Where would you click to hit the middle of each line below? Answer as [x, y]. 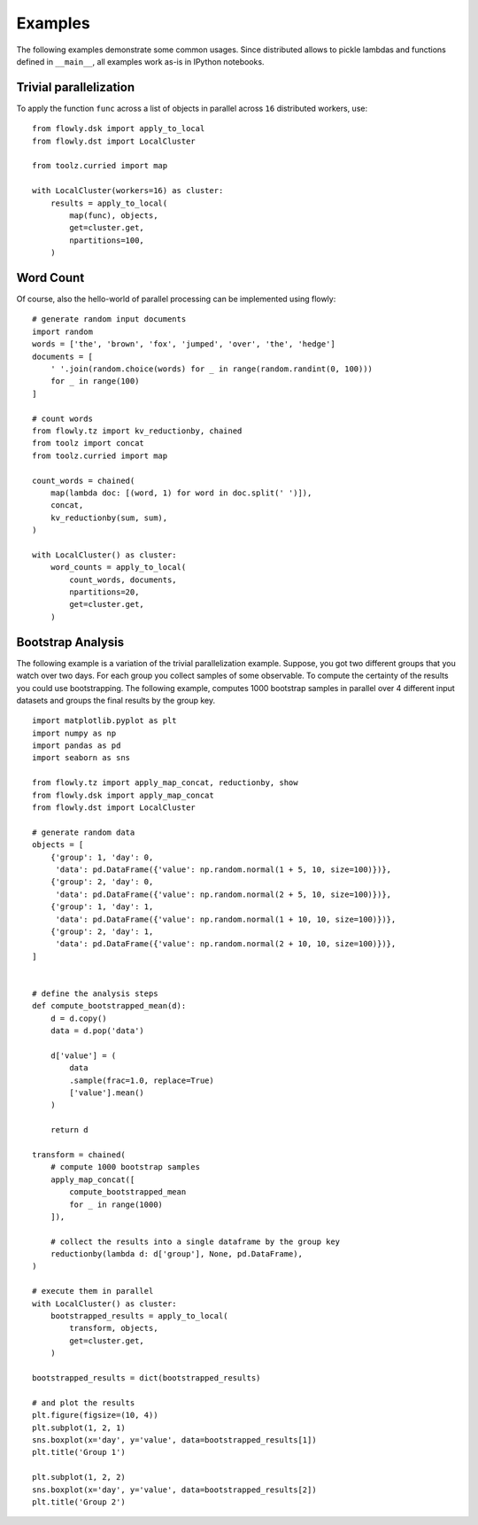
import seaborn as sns [81, 758]
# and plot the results [84, 1403]
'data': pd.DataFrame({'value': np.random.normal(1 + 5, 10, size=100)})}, [224, 869]
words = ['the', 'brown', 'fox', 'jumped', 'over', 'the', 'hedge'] [184, 344]
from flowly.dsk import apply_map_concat [123, 795]
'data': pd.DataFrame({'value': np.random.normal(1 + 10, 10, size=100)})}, [226, 919]
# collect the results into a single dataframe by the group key [195, 1241]
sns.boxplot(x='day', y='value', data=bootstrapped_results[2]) [175, 1490]
